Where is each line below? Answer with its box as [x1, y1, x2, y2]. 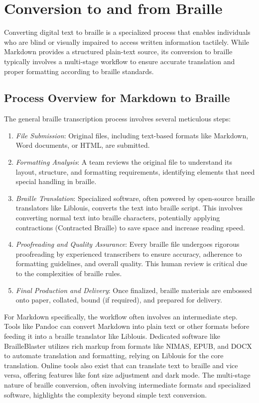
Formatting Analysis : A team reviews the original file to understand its [15, 157, 232, 167]
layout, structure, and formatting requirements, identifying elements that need [15, 166, 255, 177]
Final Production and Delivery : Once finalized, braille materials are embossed [15, 285, 252, 295]
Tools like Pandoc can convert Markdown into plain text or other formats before [4, 321, 250, 331]
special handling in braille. [15, 176, 97, 187]
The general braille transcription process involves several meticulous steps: [4, 113, 231, 124]
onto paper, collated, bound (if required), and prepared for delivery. [15, 295, 222, 305]
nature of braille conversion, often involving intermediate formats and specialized [4, 379, 251, 390]
